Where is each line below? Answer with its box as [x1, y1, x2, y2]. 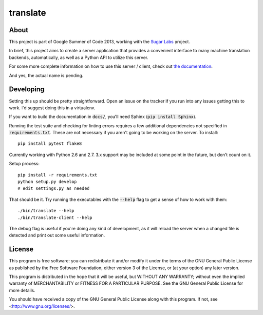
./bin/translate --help [18, 208, 75, 214]
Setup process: [9, 161, 40, 167]
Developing [9, 85, 45, 94]
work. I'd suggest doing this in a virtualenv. [9, 105, 95, 111]
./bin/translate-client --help [18, 215, 93, 220]
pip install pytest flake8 [18, 141, 82, 146]
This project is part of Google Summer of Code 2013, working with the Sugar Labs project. [9, 39, 190, 45]
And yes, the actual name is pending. [9, 72, 84, 78]
